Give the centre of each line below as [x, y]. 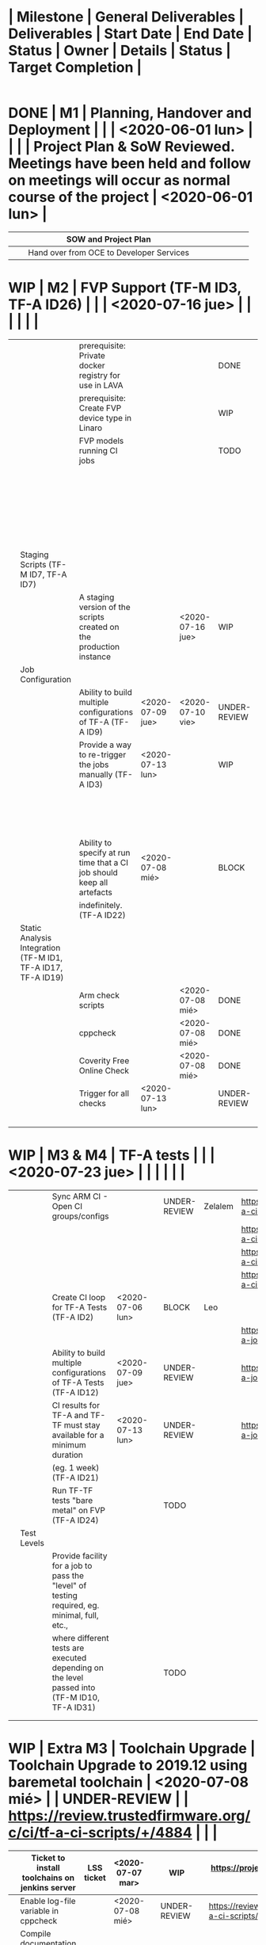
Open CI [67, 1206]
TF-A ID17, [42, 967]
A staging [97, 597]
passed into [74, 1688]
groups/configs [80, 1216]
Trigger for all [104, 1093]
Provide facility [80, 1555]
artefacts [95, 892]
